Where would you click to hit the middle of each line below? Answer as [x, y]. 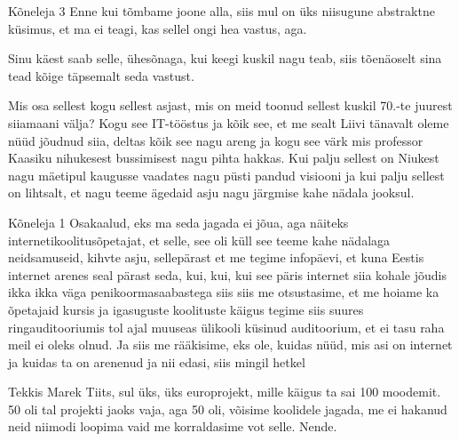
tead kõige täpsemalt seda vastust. [101, 75]
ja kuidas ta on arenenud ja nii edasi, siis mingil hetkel [157, 361]
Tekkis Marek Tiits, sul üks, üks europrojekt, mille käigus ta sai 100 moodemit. [225, 392]
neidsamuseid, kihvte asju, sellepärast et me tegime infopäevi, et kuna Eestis [216, 257]
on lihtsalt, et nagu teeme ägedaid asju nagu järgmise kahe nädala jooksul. [211, 192]
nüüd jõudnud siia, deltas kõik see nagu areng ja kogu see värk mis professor [216, 140]
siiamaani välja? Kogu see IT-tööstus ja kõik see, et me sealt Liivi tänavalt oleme [229, 122]
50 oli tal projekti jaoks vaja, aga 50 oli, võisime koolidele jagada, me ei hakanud [228, 409]
